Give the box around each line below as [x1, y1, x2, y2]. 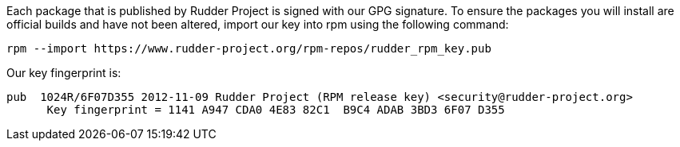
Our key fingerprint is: [6, 66, 121, 79]
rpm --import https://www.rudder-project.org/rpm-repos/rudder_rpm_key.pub [6, 42, 491, 55]
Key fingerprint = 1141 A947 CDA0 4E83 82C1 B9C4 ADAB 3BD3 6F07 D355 [46, 103, 505, 116]
